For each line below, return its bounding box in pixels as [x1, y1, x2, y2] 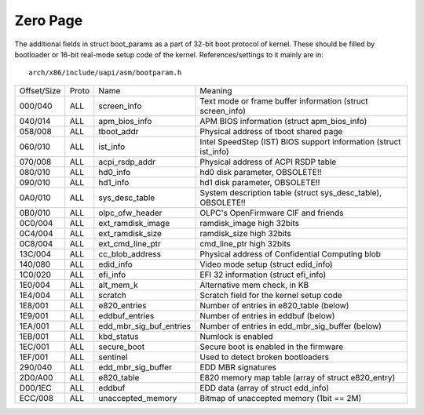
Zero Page [14, 12, 83, 29]
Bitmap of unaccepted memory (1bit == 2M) [199, 392, 362, 403]
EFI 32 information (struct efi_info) [199, 269, 327, 280]
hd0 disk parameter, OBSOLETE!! [199, 166, 322, 177]
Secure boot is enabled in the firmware [199, 341, 344, 352]
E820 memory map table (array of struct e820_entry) [199, 372, 396, 383]
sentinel [98, 351, 128, 362]
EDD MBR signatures [199, 362, 277, 373]
